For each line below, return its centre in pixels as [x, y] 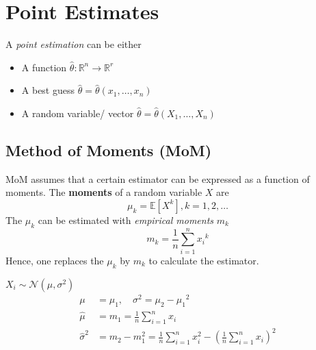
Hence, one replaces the [55, 260]
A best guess [48, 90]
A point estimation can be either [74, 44]
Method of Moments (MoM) [109, 150]
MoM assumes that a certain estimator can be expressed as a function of [158, 178]
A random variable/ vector [78, 113]
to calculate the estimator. [204, 260]
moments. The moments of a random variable [104, 192]
